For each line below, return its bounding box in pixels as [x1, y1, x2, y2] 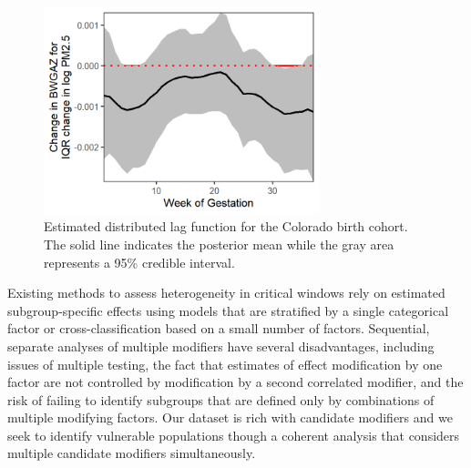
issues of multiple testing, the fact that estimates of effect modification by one [7, 354, 443, 373]
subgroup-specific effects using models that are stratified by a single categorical [7, 300, 449, 320]
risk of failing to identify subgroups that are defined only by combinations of [7, 390, 435, 409]
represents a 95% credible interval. [44, 252, 235, 271]
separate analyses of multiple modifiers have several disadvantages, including [7, 336, 435, 355]
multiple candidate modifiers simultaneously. [7, 443, 256, 463]
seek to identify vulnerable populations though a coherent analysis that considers [7, 425, 460, 444]
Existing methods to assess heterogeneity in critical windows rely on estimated [7, 283, 445, 302]
